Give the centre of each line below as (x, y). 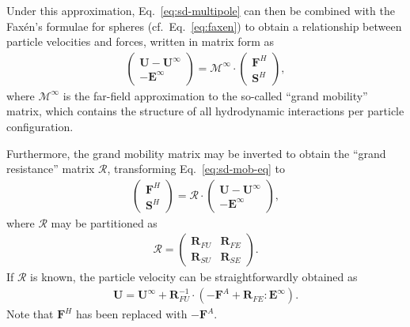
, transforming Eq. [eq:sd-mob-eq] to (196, 169)
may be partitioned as (104, 222)
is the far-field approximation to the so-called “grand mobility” (215, 95)
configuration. (40, 126)
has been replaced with (131, 314)
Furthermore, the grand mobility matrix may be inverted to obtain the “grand (196, 153)
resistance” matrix (51, 169)
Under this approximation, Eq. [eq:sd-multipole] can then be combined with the (201, 10)
